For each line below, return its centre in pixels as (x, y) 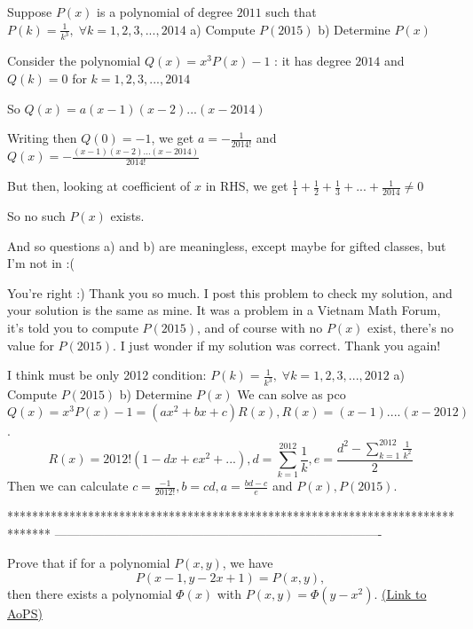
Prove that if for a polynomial (89, 563)
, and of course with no (260, 328)
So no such (36, 216)
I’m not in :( (41, 263)
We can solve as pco (292, 394)
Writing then (42, 138)
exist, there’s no (411, 328)
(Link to (404, 594)
